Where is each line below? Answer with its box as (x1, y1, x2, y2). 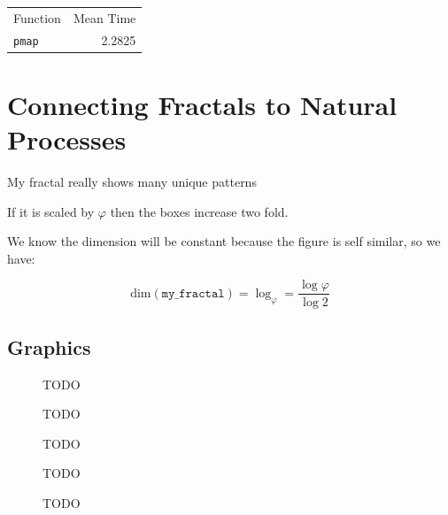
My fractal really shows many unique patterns (7, 173, 257, 191)
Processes (7, 121, 127, 158)
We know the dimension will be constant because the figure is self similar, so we (7, 232, 441, 250)
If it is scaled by (7, 202, 95, 220)
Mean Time (73, 8, 136, 27)
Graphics (7, 333, 91, 360)
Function (13, 8, 61, 27)
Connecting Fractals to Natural (7, 86, 398, 122)
